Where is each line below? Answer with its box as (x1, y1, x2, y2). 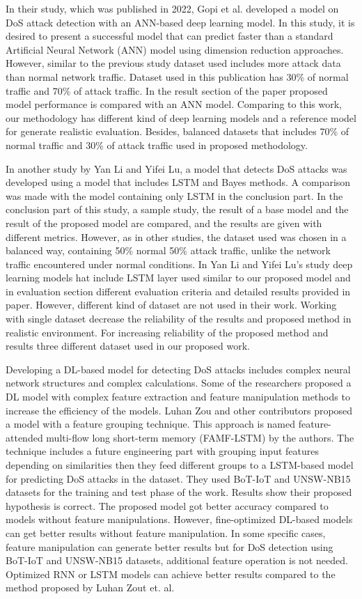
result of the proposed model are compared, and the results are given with (6, 215, 322, 230)
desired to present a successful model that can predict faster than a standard (6, 29, 333, 43)
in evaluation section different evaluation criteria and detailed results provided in (6, 283, 351, 298)
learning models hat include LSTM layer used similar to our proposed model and (6, 270, 351, 285)
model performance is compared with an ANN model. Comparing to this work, (6, 97, 342, 111)
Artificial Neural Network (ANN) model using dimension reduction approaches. (6, 42, 344, 56)
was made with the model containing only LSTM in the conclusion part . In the (6, 188, 343, 203)
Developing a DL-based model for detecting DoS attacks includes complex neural (6, 361, 351, 376)
